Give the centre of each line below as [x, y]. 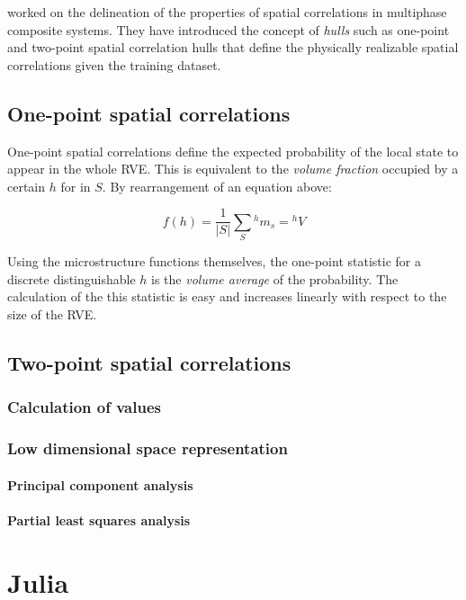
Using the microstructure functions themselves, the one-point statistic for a [214, 261]
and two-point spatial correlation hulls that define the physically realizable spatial [233, 47]
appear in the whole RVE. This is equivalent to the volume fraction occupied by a [233, 169]
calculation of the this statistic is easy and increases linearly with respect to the [227, 296]
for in [76, 186]
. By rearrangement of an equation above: [217, 186]
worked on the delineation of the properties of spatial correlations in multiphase [227, 12]
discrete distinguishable [72, 278]
